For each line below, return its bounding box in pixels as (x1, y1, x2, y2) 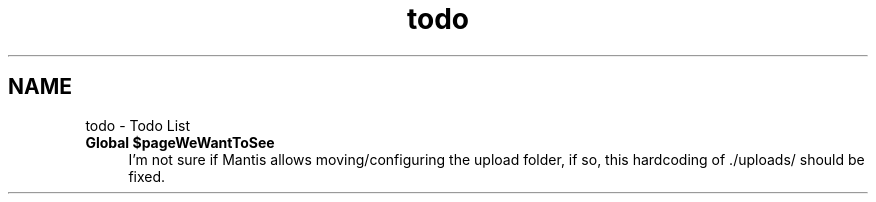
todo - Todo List (85, 116, 191, 134)
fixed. (128, 167, 166, 185)
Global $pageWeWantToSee (85, 133, 275, 151)
